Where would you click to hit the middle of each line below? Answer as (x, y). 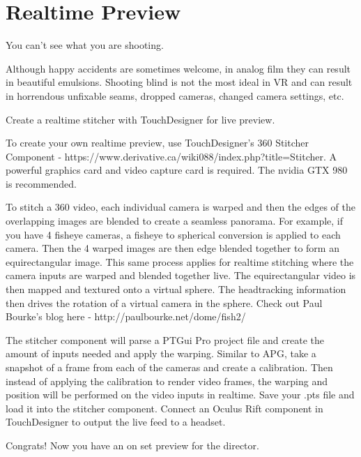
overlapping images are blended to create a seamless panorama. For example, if (175, 221)
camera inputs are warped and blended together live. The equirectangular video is (181, 275)
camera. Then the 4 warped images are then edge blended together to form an (172, 248)
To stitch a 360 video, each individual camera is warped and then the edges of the (180, 207)
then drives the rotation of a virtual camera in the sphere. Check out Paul (164, 302)
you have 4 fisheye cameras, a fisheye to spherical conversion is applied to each (173, 234)
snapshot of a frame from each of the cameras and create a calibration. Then (169, 367)
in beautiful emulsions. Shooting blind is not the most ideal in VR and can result (179, 82)
